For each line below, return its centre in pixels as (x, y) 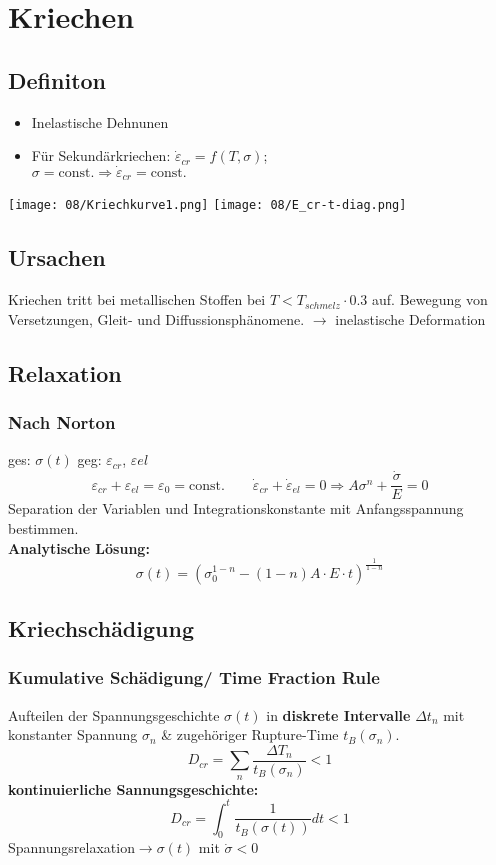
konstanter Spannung (73, 734)
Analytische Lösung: (79, 547)
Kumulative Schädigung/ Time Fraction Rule (194, 677)
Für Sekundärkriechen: (101, 155)
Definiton (57, 79)
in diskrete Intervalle (338, 714)
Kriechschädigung (101, 627)
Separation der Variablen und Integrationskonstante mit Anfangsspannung (236, 508)
